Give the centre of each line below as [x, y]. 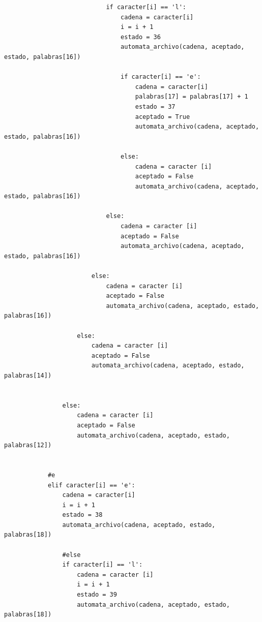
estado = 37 [155, 106]
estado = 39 [97, 595]
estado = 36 [141, 37]
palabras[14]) [28, 375]
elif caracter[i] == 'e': [91, 485]
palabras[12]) [28, 445]
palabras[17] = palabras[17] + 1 [192, 97]
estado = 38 [82, 515]
